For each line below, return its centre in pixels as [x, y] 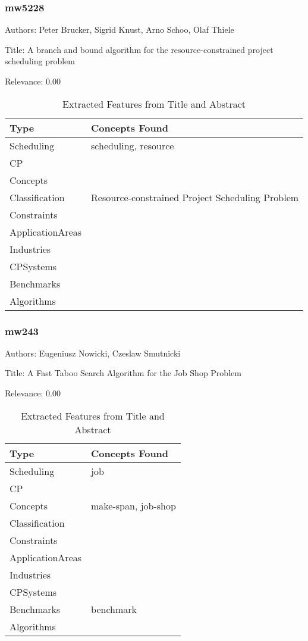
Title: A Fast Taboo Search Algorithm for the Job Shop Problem [123, 373]
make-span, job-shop [133, 505]
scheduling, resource [133, 145]
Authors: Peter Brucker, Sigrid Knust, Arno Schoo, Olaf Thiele [120, 29]
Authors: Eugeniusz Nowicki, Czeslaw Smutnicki [93, 353]
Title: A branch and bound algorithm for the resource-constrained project [139, 49]
